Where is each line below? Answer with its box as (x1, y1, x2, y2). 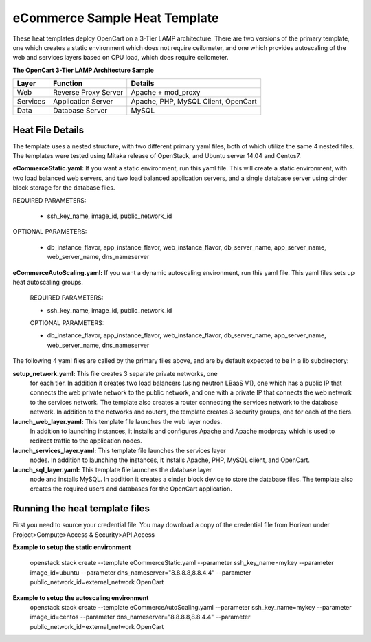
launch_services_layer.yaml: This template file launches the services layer (12, 446, 226, 454)
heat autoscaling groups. (12, 278, 84, 286)
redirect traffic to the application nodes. (30, 436, 142, 445)
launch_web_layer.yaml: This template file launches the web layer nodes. (12, 417, 223, 425)
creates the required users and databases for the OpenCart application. (30, 485, 233, 493)
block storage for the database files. (12, 184, 115, 192)
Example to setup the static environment (12, 543, 131, 551)
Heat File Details (12, 124, 85, 135)
